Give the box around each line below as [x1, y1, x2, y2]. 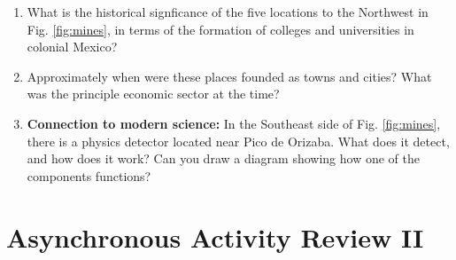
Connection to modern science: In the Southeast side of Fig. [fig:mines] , [27, 114, 441, 132]
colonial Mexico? [27, 37, 118, 56]
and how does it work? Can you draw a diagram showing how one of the [27, 149, 420, 168]
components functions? [27, 166, 151, 185]
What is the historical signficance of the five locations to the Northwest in [27, 3, 429, 20]
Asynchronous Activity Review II [6, 218, 424, 255]
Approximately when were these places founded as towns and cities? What [27, 67, 432, 85]
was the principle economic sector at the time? [27, 84, 280, 103]
